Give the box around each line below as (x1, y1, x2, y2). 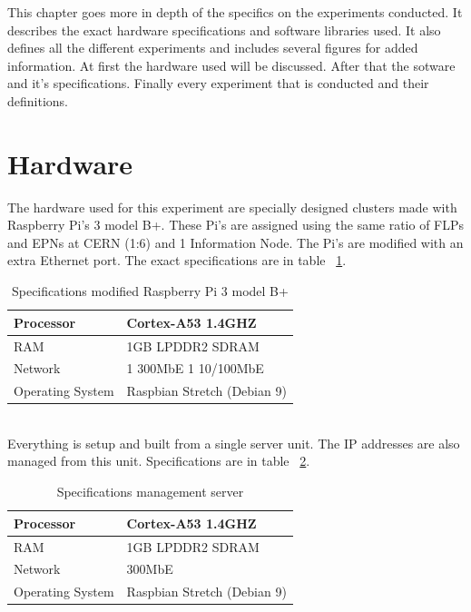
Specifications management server (56, 482, 244, 501)
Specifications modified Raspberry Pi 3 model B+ (11, 281, 289, 301)
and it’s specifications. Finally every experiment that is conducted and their (7, 74, 429, 93)
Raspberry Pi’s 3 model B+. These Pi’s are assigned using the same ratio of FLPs (7, 215, 465, 234)
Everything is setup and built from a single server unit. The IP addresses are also (7, 433, 460, 452)
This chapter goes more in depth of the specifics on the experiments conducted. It (7, 3, 463, 21)
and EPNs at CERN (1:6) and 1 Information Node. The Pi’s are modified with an (7, 232, 464, 252)
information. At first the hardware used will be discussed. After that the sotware (7, 55, 456, 74)
